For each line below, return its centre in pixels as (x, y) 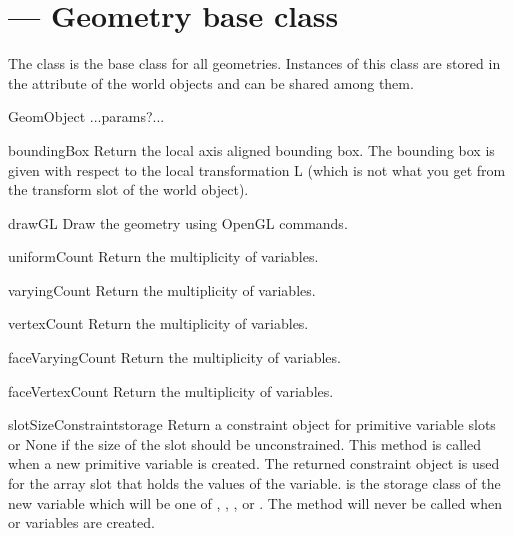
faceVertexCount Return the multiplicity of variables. (171, 390)
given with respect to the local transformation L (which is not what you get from (257, 169)
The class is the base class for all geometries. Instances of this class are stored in (254, 63)
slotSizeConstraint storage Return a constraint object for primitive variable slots (252, 424)
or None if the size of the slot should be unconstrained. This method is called (245, 443)
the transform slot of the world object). (128, 189)
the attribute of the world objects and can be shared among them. (211, 82)
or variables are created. (81, 522)
